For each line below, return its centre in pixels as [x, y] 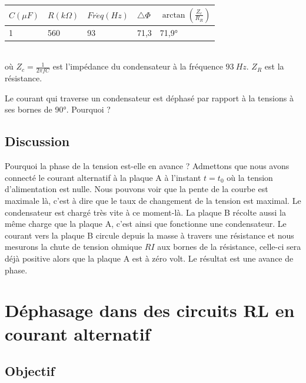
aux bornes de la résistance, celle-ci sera [229, 247]
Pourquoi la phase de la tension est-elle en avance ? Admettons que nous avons [147, 166]
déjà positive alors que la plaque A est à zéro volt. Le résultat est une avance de [149, 258]
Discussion [37, 141]
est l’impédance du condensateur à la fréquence [138, 66]
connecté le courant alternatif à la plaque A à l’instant [103, 177]
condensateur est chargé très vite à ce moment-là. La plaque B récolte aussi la [146, 212]
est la [274, 66]
